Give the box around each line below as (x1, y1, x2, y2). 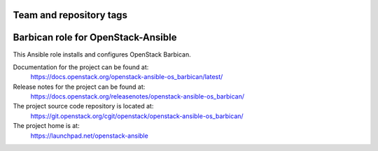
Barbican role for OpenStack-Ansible (13, 31, 177, 43)
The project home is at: (13, 122, 80, 130)
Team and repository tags (13, 9, 127, 21)
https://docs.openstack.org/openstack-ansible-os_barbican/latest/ (30, 73, 223, 81)
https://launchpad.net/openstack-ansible (30, 131, 148, 140)
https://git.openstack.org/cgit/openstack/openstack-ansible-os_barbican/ (30, 112, 244, 120)
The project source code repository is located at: (13, 102, 154, 110)
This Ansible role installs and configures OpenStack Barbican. (13, 50, 192, 59)
